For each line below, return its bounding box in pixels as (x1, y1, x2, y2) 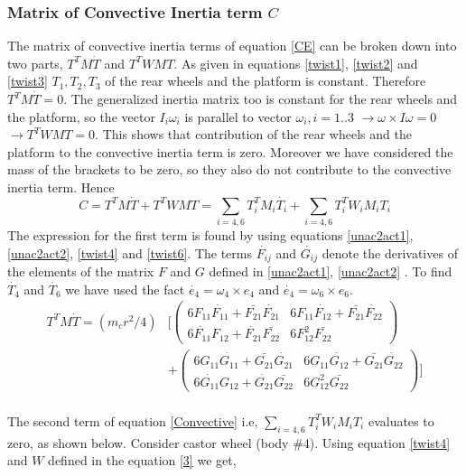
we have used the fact (65, 279, 185, 298)
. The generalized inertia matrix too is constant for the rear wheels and (63, 89, 458, 107)
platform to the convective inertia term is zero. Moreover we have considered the (7, 142, 453, 161)
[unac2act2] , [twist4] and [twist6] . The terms (7, 243, 252, 262)
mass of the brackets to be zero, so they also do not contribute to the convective (7, 160, 452, 179)
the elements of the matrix (7, 262, 154, 281)
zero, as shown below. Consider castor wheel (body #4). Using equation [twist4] (7, 433, 451, 452)
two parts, (7, 53, 63, 72)
